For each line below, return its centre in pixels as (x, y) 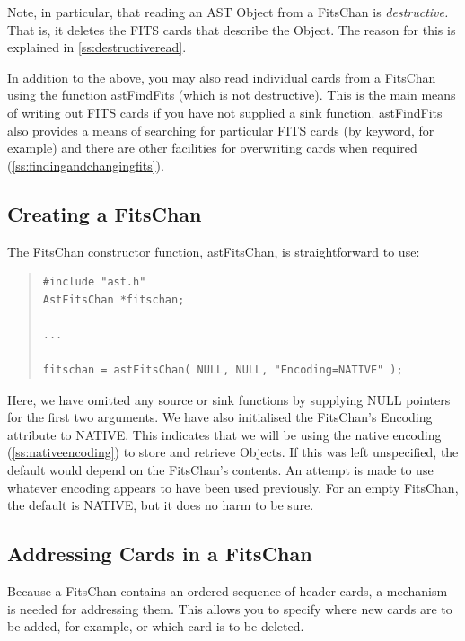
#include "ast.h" (94, 282)
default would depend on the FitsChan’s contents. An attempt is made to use (220, 470)
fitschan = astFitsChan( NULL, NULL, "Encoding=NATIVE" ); (223, 370)
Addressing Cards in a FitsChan (160, 553)
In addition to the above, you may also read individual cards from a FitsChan (222, 77)
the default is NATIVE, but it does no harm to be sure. (161, 505)
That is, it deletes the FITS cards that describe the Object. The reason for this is (232, 29)
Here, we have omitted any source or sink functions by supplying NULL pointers (229, 399)
